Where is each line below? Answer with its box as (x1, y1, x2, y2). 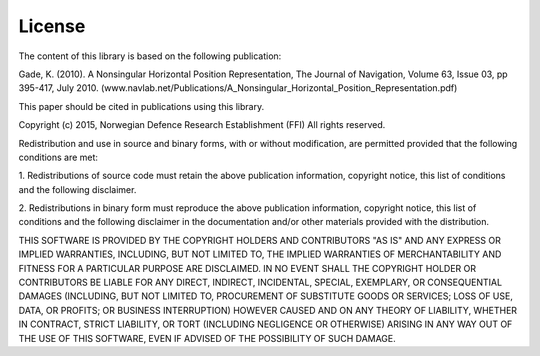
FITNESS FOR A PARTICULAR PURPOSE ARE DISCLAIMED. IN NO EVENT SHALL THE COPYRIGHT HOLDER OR (18, 262, 477, 274)
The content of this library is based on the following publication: (18, 50, 282, 62)
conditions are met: (18, 151, 99, 163)
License (18, 15, 86, 37)
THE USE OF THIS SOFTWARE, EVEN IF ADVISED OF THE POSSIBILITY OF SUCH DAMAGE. (18, 332, 397, 344)
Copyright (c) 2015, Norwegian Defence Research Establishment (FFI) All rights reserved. (18, 119, 386, 131)
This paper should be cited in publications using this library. (18, 100, 265, 112)
